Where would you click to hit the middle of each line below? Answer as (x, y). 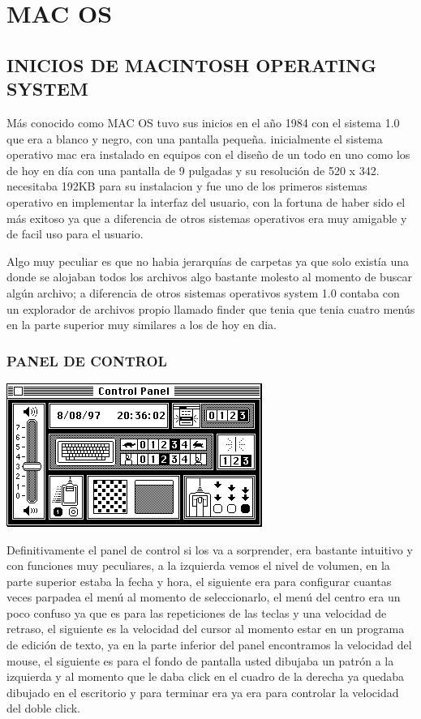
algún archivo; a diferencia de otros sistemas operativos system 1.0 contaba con (203, 292)
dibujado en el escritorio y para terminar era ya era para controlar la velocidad (203, 692)
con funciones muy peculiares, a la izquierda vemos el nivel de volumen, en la (198, 565)
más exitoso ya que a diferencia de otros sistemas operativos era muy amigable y (207, 218)
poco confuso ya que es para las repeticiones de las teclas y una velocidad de (197, 612)
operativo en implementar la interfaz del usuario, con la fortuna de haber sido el (206, 201)
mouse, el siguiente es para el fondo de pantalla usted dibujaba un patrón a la (200, 660)
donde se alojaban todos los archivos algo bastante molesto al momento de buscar (209, 277)
